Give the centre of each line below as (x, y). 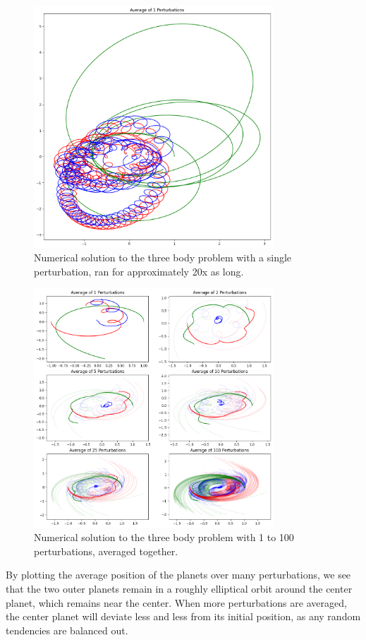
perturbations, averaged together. (106, 551)
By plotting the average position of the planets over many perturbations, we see (178, 575)
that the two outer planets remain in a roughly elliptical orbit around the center (179, 588)
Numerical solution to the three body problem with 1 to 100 (164, 537)
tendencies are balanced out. (67, 630)
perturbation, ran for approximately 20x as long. (139, 271)
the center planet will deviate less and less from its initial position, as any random (183, 616)
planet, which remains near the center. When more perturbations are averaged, (176, 602)
